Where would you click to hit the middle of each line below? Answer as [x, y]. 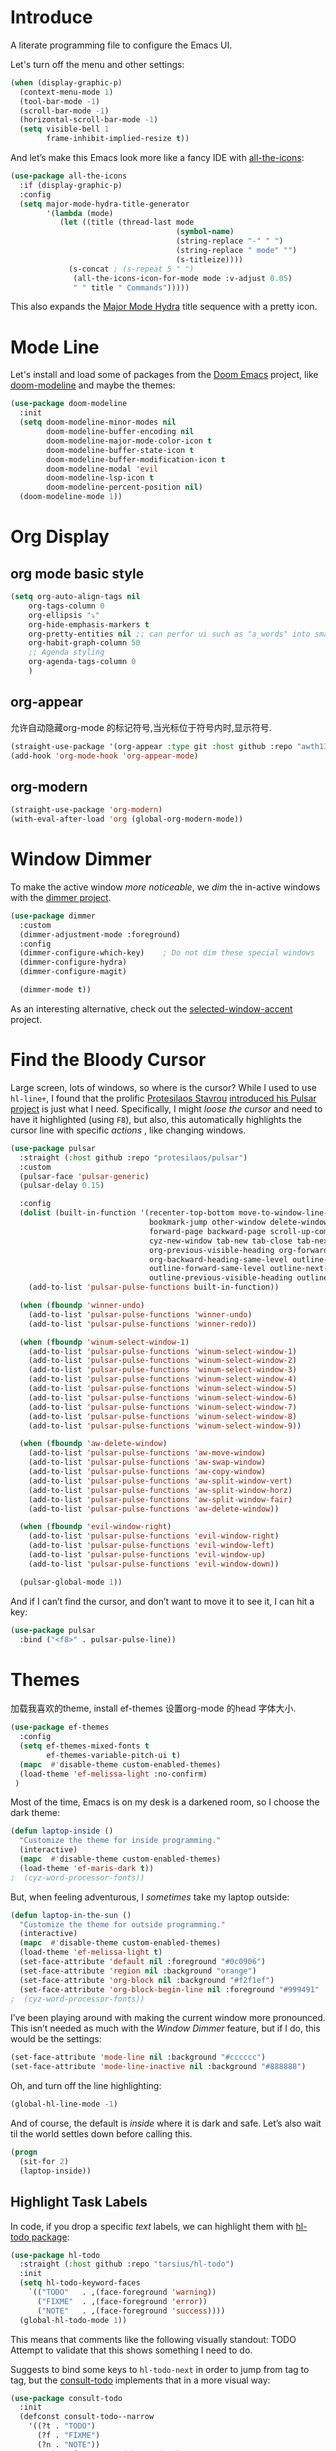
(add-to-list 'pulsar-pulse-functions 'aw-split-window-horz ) [160, 1490]
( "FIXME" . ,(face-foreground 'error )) [122, 2301]
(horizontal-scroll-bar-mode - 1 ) [89, 120]
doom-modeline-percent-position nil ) [124, 487]
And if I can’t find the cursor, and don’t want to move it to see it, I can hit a [162, 1601]
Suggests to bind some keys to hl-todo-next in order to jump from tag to [160, 2369]
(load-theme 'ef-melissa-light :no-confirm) [113, 1774]
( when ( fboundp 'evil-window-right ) [95, 1527]
